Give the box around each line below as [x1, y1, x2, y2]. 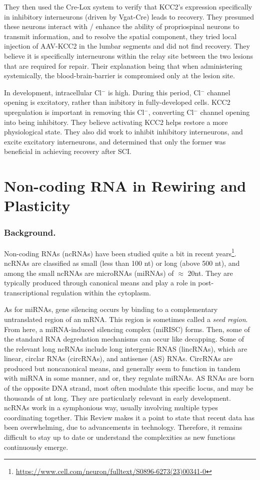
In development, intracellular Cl [4, 87, 101, 97]
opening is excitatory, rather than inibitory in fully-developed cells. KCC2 [4, 97, 230, 107]
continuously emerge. [4, 441, 68, 452]
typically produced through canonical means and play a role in [4, 277, 196, 288]
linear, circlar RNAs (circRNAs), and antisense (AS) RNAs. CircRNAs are [4, 353, 233, 364]
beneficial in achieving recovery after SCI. [4, 146, 131, 156]
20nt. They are [187, 267, 233, 278]
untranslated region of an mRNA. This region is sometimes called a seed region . [4, 313, 248, 324]
